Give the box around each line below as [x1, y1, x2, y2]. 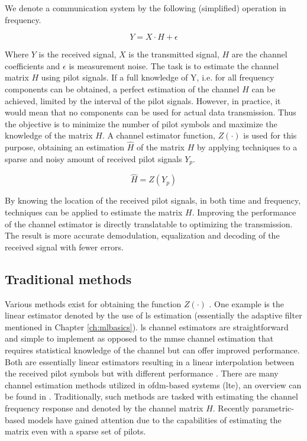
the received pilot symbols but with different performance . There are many [5, 367, 279, 379]
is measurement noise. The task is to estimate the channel [69, 59, 279, 72]
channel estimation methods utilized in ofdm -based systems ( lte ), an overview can [5, 378, 302, 391]
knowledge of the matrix [5, 129, 93, 141]
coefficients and [5, 59, 60, 72]
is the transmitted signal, [128, 48, 219, 60]
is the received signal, [38, 48, 117, 60]
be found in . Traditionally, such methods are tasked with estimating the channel [5, 390, 298, 403]
